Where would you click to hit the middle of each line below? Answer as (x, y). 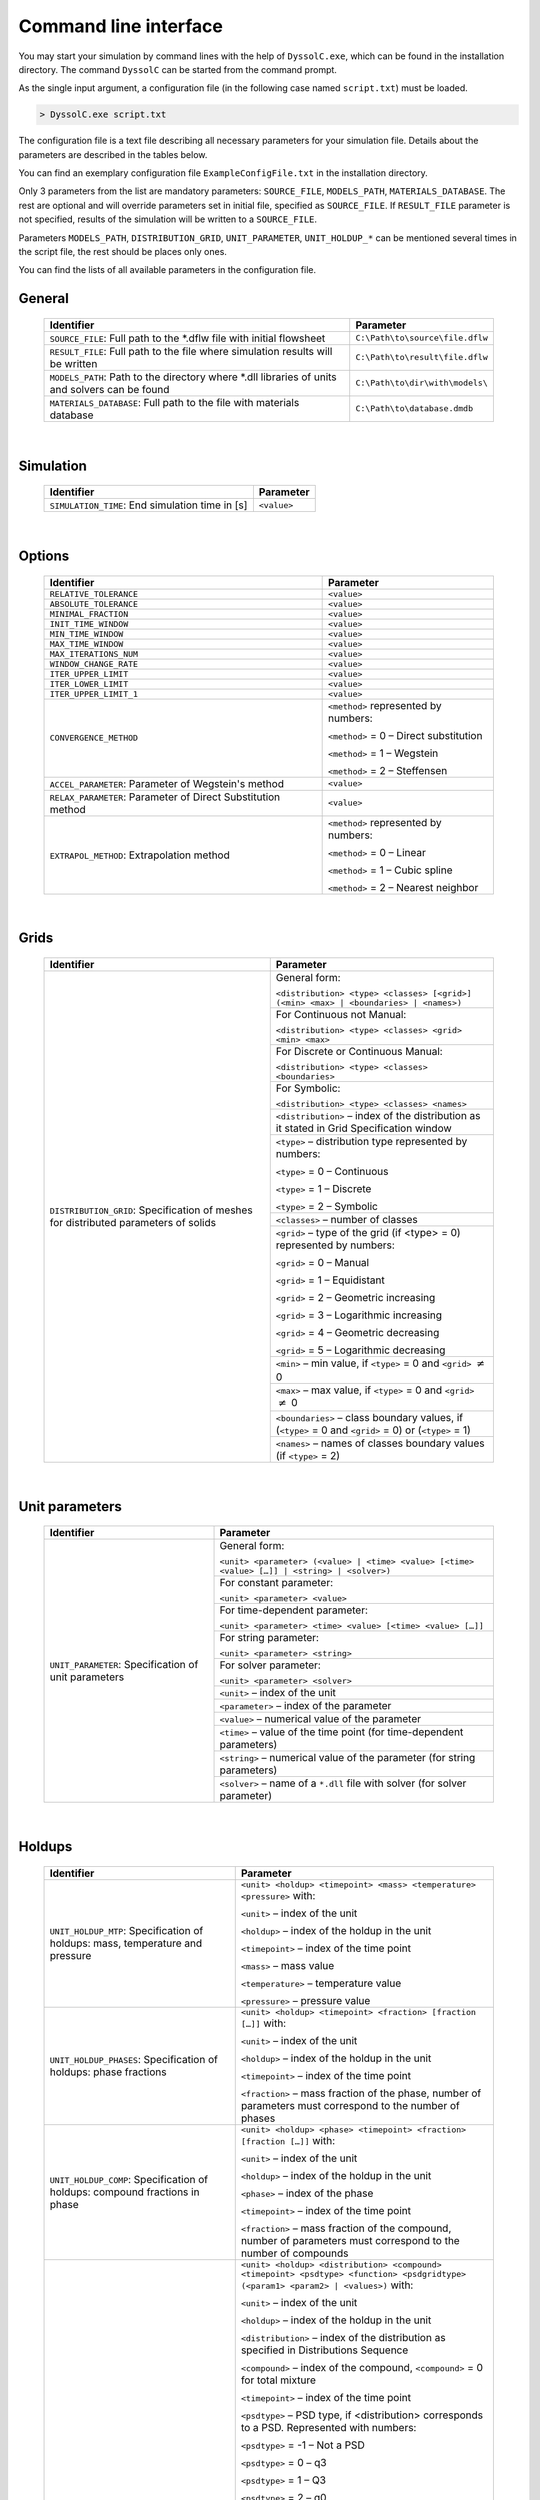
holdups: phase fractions (108, 2072)
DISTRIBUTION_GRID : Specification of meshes (151, 1210)
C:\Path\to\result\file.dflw (422, 357)
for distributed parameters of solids (133, 1223)
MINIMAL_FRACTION (89, 613)
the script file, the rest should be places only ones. (122, 252)
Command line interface (121, 26)
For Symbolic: (308, 1088)
